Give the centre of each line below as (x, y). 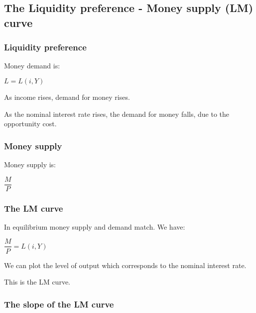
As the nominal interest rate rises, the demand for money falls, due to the (117, 114)
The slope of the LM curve (59, 304)
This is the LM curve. (37, 282)
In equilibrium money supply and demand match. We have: (95, 226)
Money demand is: (32, 66)
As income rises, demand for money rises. (67, 97)
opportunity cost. (30, 124)
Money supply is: (30, 164)
